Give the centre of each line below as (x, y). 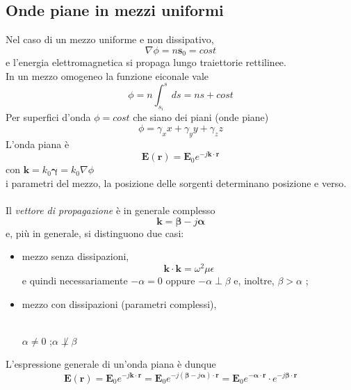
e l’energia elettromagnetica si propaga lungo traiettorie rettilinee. (146, 62)
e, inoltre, (254, 281)
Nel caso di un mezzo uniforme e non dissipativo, (110, 39)
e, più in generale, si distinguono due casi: (95, 233)
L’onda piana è (38, 144)
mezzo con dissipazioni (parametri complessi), (119, 303)
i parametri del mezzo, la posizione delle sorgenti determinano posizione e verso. (176, 183)
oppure (180, 281)
